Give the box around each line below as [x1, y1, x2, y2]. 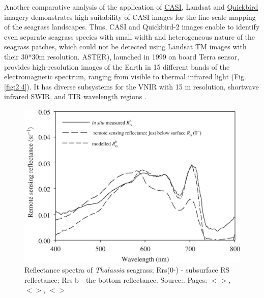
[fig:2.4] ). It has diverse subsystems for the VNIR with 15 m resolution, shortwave [4, 81, 259, 92]
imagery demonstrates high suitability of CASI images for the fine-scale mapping [4, 11, 256, 22]
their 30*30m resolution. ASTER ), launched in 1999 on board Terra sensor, [4, 51, 240, 62]
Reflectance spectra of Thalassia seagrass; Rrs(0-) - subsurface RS [24, 264, 230, 275]
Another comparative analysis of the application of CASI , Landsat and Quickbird [4, 2, 258, 12]
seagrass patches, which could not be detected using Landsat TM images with [4, 41, 247, 52]
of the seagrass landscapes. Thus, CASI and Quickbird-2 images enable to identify [4, 21, 260, 32]
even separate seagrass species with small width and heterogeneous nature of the [4, 31, 255, 42]
